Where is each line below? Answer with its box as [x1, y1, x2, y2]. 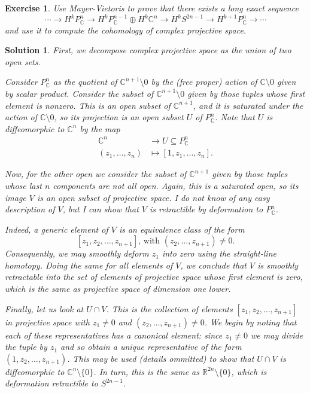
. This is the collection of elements [106, 302, 233, 315]
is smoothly [257, 258, 299, 271]
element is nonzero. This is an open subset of [5, 99, 171, 111]
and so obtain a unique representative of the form [60, 340, 242, 353]
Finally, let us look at [5, 302, 84, 315]
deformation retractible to [5, 377, 98, 389]
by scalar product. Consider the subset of [5, 87, 154, 99]
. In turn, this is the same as [93, 365, 199, 377]
